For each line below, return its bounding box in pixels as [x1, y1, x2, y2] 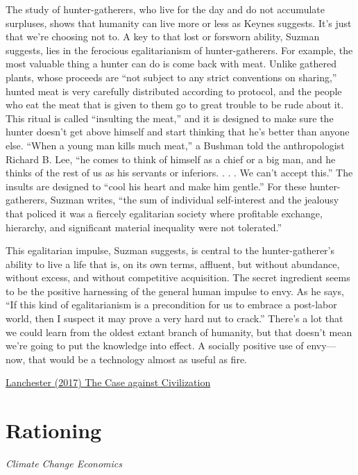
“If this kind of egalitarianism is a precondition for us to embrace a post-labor [6, 297, 337, 312]
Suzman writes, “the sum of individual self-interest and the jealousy [50, 192, 339, 207]
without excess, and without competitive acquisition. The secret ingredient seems [6, 270, 350, 285]
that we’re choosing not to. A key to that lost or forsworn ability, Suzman [6, 29, 320, 44]
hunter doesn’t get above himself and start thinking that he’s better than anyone [6, 124, 350, 139]
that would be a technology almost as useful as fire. [28, 351, 247, 366]
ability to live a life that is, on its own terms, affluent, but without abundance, [6, 256, 340, 271]
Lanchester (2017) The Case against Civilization [6, 375, 211, 390]
